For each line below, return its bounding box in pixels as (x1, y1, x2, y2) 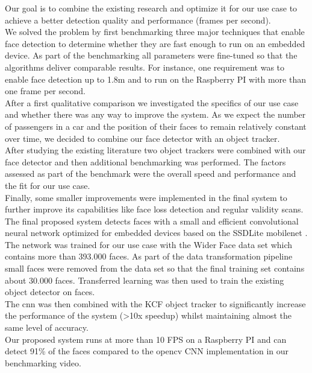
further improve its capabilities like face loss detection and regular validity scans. (5, 203, 304, 215)
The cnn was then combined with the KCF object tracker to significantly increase (5, 297, 306, 310)
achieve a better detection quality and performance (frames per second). (5, 13, 271, 26)
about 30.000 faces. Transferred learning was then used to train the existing (5, 273, 284, 286)
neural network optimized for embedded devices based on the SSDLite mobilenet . (5, 226, 308, 239)
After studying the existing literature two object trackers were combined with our (5, 144, 306, 156)
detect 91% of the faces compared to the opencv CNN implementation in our (5, 345, 289, 357)
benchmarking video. (5, 356, 81, 369)
